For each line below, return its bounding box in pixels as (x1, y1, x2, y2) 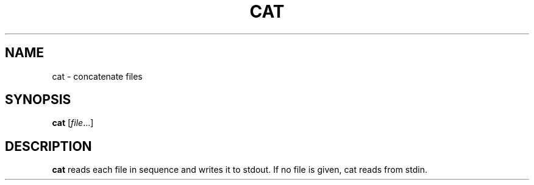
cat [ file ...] (52, 117, 94, 128)
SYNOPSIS (5, 92, 71, 108)
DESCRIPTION (5, 138, 92, 154)
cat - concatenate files (52, 71, 143, 82)
